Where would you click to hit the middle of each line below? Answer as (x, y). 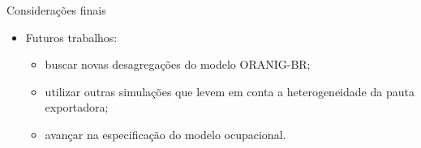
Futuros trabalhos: (71, 37)
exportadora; (77, 107)
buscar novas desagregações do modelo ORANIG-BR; (178, 64)
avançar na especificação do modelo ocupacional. (165, 134)
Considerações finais (56, 10)
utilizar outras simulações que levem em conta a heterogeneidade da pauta (230, 91)
